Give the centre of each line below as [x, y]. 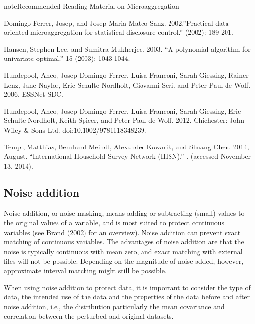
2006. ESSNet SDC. [34, 94]
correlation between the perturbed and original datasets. [89, 316]
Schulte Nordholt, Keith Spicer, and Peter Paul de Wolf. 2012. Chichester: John [124, 120]
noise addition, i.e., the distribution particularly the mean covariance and [114, 306]
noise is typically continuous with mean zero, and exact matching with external [123, 251]
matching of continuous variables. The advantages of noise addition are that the [124, 242]
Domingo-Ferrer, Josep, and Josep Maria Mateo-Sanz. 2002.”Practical [109, 22]
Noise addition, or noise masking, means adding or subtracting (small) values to [124, 213]
